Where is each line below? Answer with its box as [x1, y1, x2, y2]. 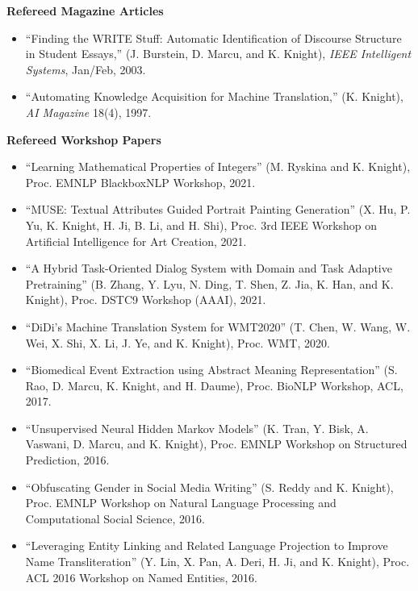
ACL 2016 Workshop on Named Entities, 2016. [25, 568, 257, 585]
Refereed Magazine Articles [6, 2, 164, 19]
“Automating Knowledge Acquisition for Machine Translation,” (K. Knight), [25, 88, 403, 105]
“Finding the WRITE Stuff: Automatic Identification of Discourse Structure [25, 29, 402, 46]
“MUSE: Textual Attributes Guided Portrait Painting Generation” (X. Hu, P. [25, 201, 411, 218]
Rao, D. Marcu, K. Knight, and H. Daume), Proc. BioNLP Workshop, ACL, [25, 377, 403, 393]
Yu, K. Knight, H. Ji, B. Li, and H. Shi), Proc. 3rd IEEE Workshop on [25, 216, 378, 233]
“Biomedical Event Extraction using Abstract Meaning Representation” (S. [25, 361, 398, 378]
